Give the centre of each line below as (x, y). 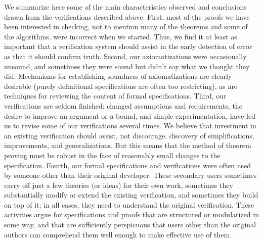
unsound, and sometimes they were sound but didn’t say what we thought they (127, 66)
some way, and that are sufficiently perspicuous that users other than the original (130, 225)
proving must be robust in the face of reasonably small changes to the (112, 155)
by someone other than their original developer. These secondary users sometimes (130, 175)
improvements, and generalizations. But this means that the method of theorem (128, 145)
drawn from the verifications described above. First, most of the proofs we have (127, 16)
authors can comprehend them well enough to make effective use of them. (118, 234)
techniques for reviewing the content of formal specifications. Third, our (115, 96)
